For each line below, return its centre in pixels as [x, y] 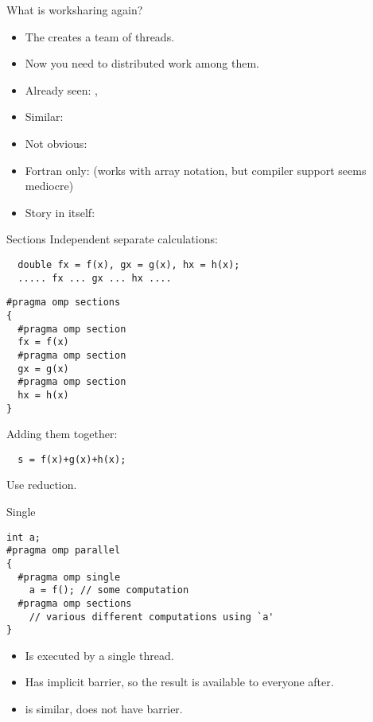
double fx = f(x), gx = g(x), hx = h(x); [129, 264]
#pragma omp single [69, 577]
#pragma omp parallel [64, 551]
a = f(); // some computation [109, 590]
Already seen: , [61, 89]
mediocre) [49, 186]
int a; [23, 537]
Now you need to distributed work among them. [142, 63]
